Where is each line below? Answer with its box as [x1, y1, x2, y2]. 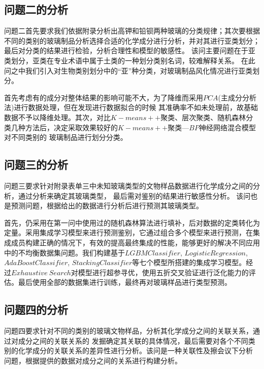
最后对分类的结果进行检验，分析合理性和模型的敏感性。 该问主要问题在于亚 [4, 45, 255, 56]
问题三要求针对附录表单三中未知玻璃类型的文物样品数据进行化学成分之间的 [4, 180, 253, 191]
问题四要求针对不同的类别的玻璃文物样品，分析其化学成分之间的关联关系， [4, 325, 253, 336]
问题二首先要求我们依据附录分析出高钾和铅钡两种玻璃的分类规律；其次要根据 [4, 25, 260, 36]
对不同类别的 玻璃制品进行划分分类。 [4, 132, 127, 142]
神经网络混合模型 [199, 122, 256, 132]
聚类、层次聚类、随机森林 [160, 112, 246, 122]
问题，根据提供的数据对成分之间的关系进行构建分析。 [4, 355, 182, 365]
